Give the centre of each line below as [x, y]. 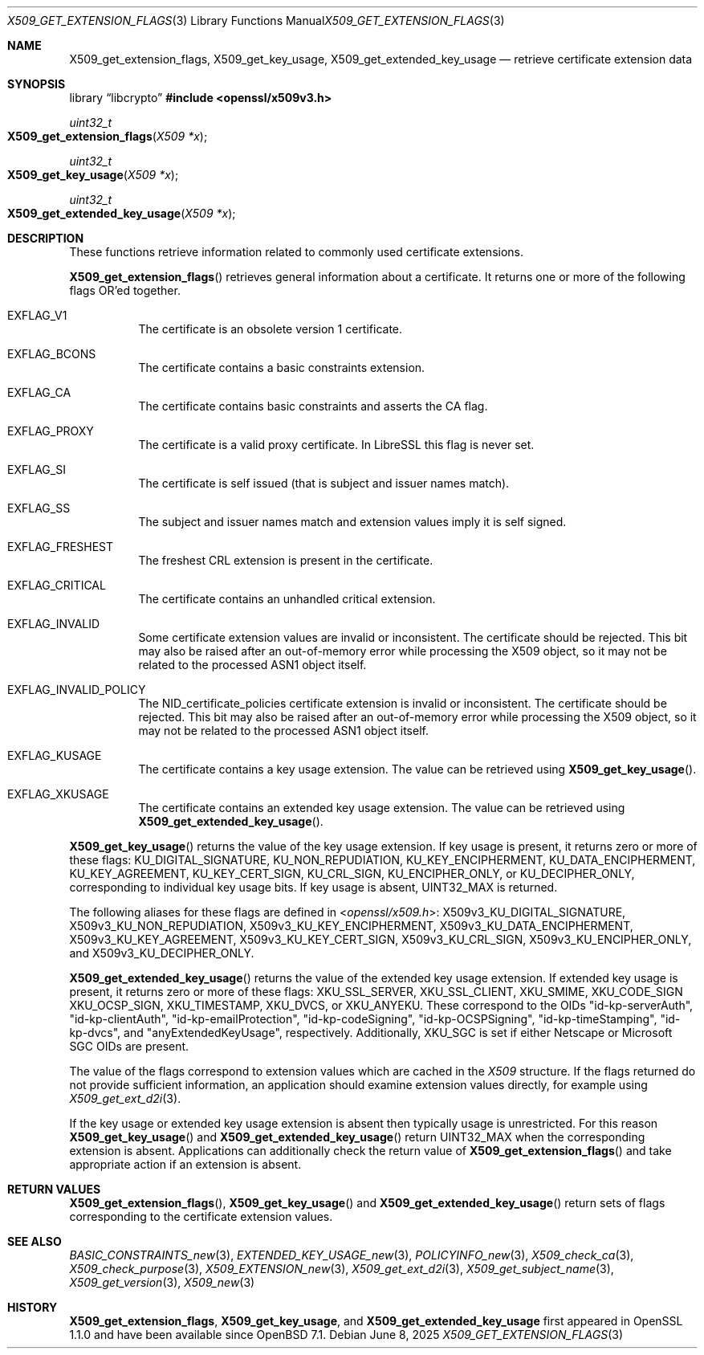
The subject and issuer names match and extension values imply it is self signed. [352, 522]
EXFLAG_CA [39, 392]
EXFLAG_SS [39, 508]
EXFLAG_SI [37, 469]
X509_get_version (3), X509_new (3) [162, 1282]
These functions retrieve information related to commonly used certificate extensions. [297, 252]
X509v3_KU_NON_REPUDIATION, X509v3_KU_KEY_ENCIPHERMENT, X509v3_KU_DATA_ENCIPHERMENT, [351, 926]
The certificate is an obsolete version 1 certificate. [271, 329]
